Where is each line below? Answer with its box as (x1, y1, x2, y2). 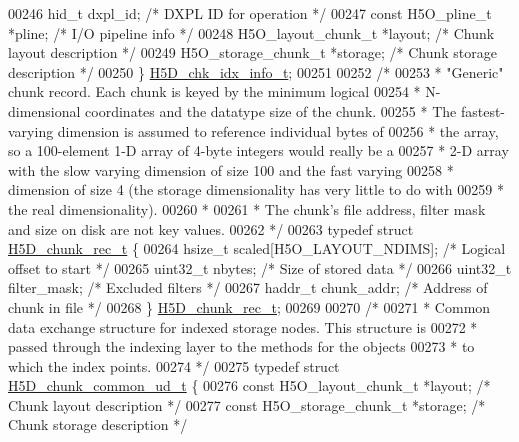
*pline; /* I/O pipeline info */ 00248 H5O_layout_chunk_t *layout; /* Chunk (8, 22, 495, 43)
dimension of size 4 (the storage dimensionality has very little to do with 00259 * (8, 179, 504, 200)
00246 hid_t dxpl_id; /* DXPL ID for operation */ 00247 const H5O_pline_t (8, 3, 492, 23)
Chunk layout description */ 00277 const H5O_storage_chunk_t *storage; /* (8, 394, 486, 415)
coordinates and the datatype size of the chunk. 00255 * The (85, 100, 457, 121)
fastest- (460, 100, 506, 121)
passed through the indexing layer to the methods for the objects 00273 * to (8, 336, 475, 357)
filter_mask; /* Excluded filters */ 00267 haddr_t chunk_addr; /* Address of (8, 277, 488, 298)
